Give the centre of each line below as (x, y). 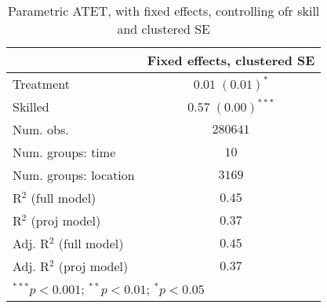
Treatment (41, 84)
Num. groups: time (64, 152)
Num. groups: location (74, 175)
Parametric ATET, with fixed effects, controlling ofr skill (164, 11)
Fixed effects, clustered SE (231, 60)
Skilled (31, 106)
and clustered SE (163, 29)
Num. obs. (41, 129)
